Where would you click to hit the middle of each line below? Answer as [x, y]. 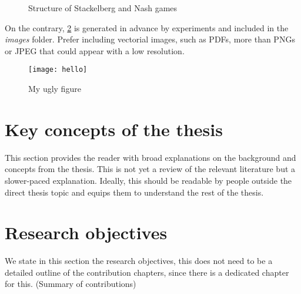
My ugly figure [55, 89]
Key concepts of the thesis [114, 129]
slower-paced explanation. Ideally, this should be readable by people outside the [148, 180]
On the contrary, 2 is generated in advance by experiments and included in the [147, 27]
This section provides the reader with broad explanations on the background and [150, 157]
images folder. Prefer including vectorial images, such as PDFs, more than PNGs [150, 39]
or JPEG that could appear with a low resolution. [95, 50]
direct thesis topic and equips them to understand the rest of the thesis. [134, 192]
